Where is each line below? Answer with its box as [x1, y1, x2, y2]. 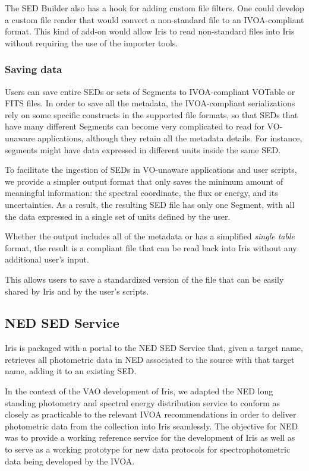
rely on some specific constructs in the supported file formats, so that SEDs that [5, 108, 298, 121]
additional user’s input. [5, 253, 89, 265]
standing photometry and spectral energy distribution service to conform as [5, 396, 280, 409]
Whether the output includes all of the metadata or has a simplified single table [5, 230, 295, 242]
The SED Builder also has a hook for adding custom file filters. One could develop [5, 2, 304, 14]
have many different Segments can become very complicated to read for [5, 120, 264, 132]
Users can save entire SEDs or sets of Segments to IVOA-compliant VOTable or [5, 85, 295, 97]
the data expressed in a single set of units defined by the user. [5, 210, 231, 222]
